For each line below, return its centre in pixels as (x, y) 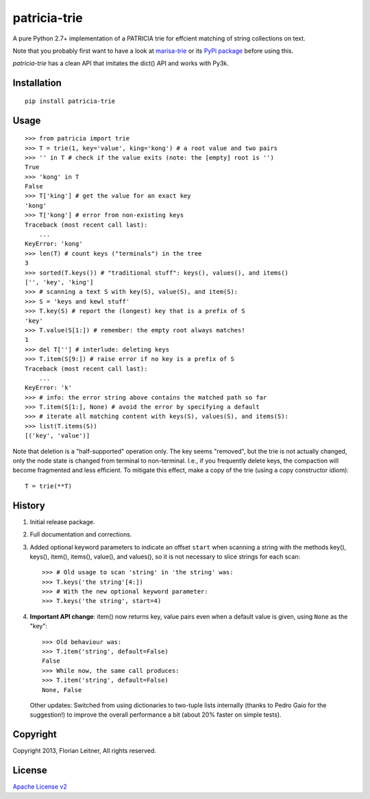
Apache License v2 (40, 787)
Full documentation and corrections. (81, 534)
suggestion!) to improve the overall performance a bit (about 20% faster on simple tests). (156, 715)
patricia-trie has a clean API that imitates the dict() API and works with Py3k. (121, 63)
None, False (62, 690)
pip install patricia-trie (70, 101)
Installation (37, 83)
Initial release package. (62, 521)
